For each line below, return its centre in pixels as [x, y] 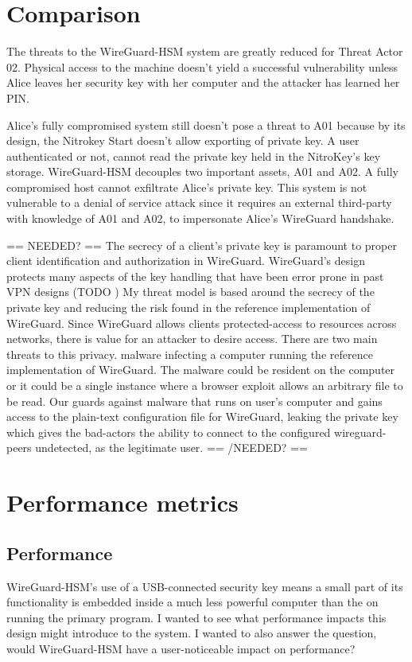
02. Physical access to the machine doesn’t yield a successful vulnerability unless [202, 66]
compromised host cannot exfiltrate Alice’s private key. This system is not [187, 187]
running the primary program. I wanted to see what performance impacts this [196, 617]
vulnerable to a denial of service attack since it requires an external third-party [199, 202]
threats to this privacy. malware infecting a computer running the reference [190, 354]
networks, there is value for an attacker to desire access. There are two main [192, 339]
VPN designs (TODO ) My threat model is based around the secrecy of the [190, 292]
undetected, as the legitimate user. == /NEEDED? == [171, 448]
